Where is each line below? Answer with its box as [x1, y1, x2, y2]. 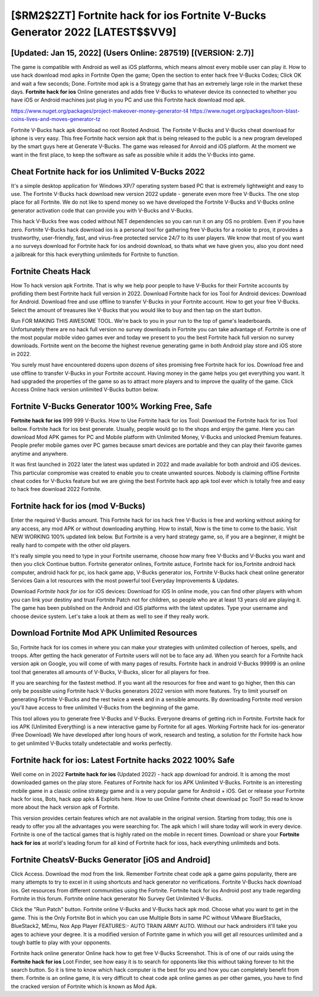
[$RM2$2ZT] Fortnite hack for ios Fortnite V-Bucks [11, 9, 266, 22]
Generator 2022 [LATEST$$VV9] [11, 25, 177, 38]
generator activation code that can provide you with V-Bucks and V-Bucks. [11, 207, 193, 214]
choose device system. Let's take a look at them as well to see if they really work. [11, 613, 210, 620]
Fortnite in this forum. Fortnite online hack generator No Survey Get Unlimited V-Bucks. [11, 895, 223, 902]
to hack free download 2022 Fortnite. [11, 486, 102, 493]
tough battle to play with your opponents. [11, 939, 112, 946]
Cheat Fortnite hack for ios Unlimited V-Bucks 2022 [11, 166, 205, 176]
